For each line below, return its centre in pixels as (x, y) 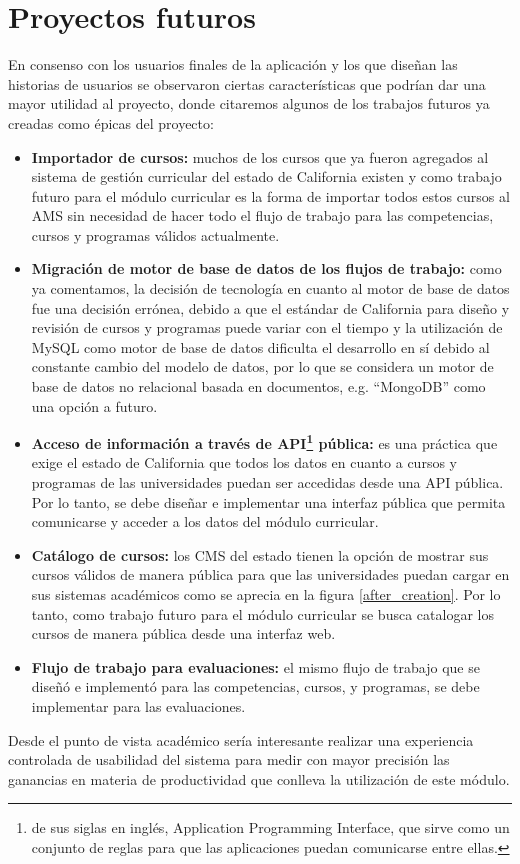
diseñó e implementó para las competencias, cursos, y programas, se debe (255, 686)
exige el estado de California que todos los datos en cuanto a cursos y (244, 462)
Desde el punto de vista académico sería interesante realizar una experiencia (241, 739)
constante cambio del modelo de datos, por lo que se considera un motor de (262, 366)
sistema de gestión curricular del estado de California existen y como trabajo (266, 176)
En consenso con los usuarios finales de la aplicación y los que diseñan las (233, 64)
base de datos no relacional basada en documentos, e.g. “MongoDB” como (258, 386)
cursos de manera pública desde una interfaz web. (183, 633)
